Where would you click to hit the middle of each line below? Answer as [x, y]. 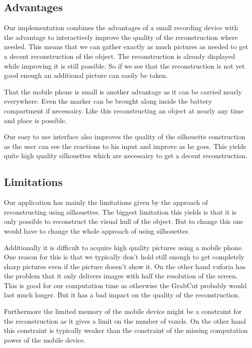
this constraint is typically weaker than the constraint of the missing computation [126, 330]
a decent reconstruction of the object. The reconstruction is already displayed [120, 56]
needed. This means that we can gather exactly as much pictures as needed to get [126, 46]
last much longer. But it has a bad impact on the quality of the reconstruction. [122, 295]
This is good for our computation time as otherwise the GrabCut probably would [126, 285]
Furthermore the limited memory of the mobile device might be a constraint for [123, 311]
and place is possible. [35, 120]
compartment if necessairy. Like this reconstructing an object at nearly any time [124, 110]
